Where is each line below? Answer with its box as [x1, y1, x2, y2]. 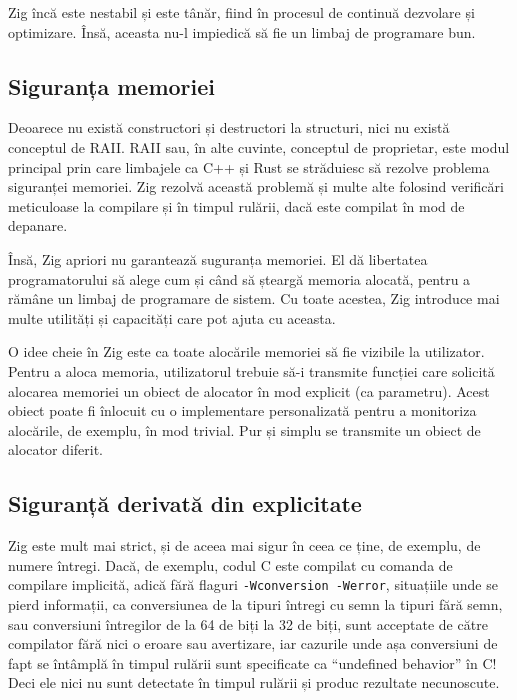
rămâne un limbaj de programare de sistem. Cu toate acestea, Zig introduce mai [8, 288, 500, 309]
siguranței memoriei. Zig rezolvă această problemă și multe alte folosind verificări [8, 176, 504, 197]
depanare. [8, 215, 68, 236]
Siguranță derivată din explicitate [8, 488, 362, 519]
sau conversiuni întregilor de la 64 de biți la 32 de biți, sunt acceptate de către [8, 613, 488, 634]
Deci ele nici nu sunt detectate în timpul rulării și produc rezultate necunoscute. [8, 672, 500, 693]
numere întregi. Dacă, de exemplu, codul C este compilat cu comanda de [8, 554, 453, 575]
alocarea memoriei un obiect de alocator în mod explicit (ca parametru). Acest [8, 380, 490, 401]
